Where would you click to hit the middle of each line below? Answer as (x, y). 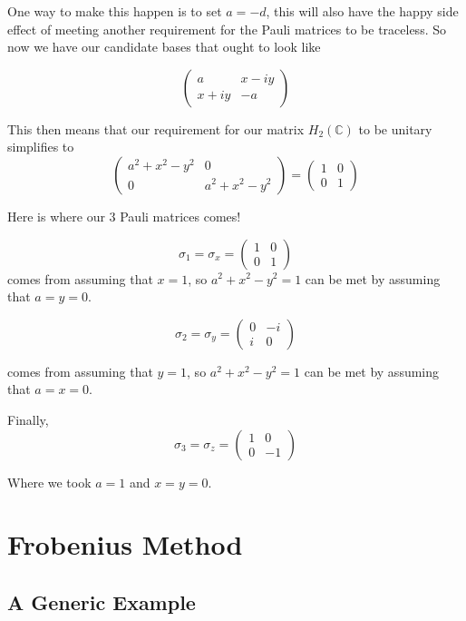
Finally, (28, 419)
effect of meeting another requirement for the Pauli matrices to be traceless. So (227, 29)
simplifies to (41, 147)
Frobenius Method (125, 544)
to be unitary (395, 128)
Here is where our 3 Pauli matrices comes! (124, 216)
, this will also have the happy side (362, 11)
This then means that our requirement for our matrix (156, 128)
